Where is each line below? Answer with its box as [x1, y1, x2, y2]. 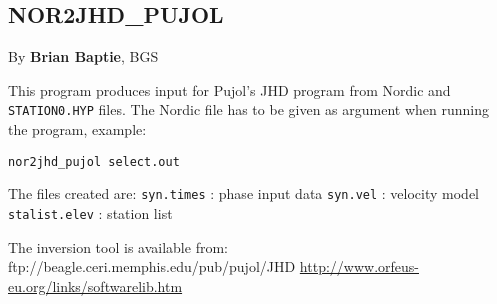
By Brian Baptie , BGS [8, 46, 159, 67]
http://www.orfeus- [299, 256, 419, 277]
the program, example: [8, 119, 147, 140]
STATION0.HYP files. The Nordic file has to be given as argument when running [8, 99, 489, 120]
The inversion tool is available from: [8, 236, 228, 257]
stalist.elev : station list [8, 202, 173, 223]
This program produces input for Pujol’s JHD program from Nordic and [8, 79, 451, 100]
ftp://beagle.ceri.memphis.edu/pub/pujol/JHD [8, 256, 296, 277]
